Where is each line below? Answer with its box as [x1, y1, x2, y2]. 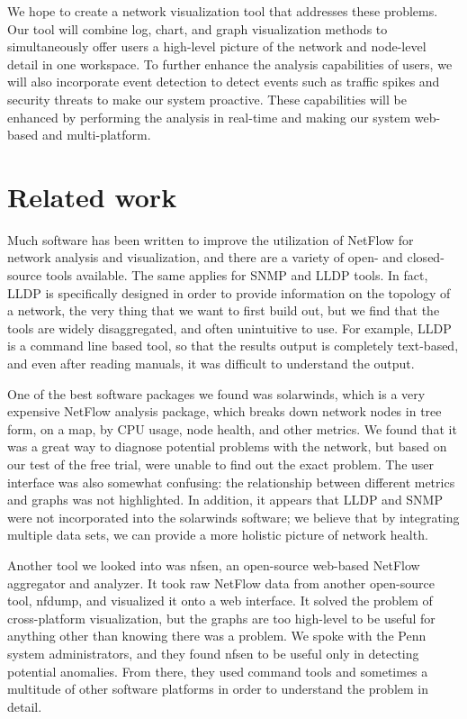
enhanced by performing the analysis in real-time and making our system [7, 107, 411, 126]
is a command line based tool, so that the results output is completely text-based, [7, 336, 459, 355]
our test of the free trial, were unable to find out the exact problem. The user [7, 455, 435, 473]
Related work [7, 177, 177, 214]
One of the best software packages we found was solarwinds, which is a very [7, 384, 426, 403]
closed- [407, 248, 445, 267]
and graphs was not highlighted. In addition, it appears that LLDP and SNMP [7, 490, 443, 509]
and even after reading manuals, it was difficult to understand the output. [7, 354, 415, 373]
